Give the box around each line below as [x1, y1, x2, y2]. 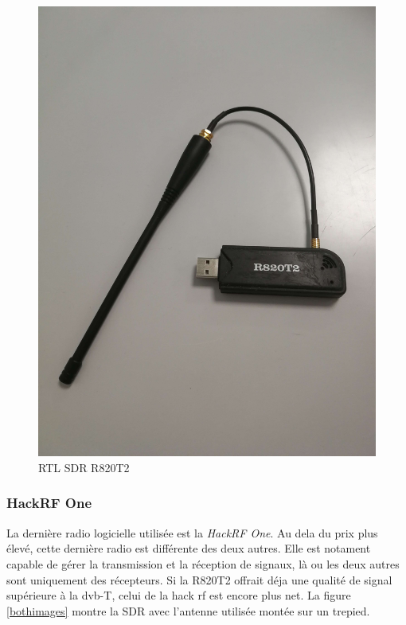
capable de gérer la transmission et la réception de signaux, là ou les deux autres [6, 555, 400, 572]
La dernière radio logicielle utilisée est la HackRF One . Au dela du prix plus [6, 524, 378, 541]
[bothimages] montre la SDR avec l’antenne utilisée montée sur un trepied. [6, 602, 370, 619]
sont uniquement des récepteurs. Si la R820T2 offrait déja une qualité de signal [6, 571, 392, 588]
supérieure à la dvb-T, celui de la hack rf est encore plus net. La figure [6, 587, 351, 604]
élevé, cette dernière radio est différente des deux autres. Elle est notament [6, 540, 371, 557]
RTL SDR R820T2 [38, 459, 130, 475]
